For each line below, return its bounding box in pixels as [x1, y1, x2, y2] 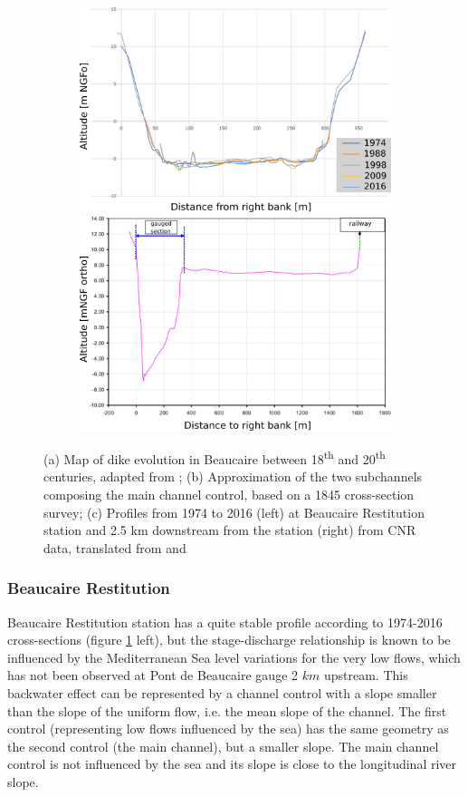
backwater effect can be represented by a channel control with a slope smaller [7, 683, 437, 702]
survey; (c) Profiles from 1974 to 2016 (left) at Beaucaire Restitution [43, 502, 425, 521]
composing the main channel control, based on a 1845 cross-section [43, 484, 415, 503]
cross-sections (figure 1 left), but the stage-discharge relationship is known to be [7, 630, 451, 649]
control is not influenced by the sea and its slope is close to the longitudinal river [7, 754, 457, 773]
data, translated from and [43, 538, 186, 557]
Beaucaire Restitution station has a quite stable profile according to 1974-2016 [7, 612, 443, 631]
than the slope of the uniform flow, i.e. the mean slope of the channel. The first [7, 701, 447, 720]
